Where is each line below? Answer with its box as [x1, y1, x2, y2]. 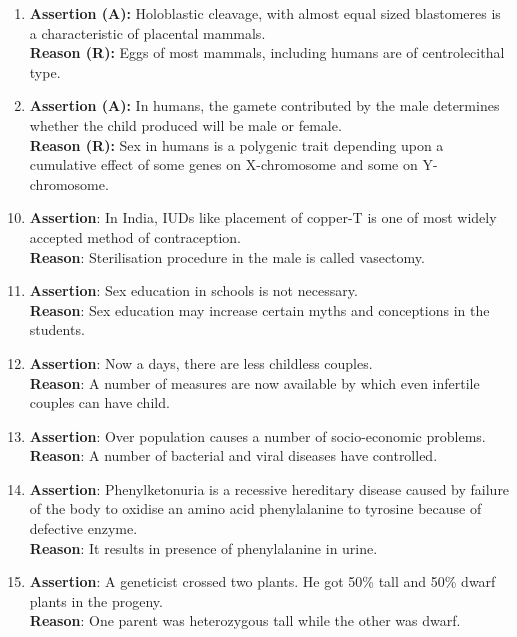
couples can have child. [29, 392, 170, 413]
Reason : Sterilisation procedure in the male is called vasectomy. [29, 246, 425, 267]
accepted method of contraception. [29, 226, 242, 247]
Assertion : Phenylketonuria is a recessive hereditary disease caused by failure [29, 478, 510, 499]
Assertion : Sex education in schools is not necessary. [29, 280, 358, 301]
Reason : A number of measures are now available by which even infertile [29, 372, 480, 393]
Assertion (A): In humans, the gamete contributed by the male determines [29, 95, 500, 116]
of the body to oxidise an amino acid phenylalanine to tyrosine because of [29, 498, 482, 519]
